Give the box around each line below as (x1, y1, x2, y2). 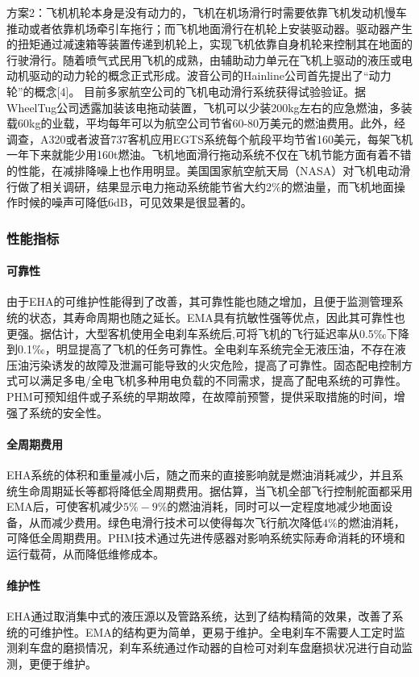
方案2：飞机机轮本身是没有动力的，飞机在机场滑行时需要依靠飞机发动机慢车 (6, 4, 407, 20)
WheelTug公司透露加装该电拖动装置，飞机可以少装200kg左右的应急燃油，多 (6, 98, 401, 115)
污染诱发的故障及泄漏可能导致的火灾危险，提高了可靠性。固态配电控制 (28, 356, 401, 373)
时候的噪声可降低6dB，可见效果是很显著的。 (17, 194, 252, 211)
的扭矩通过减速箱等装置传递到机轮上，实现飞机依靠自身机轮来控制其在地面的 (6, 36, 413, 52)
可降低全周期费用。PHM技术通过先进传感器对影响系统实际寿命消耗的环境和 (6, 529, 405, 546)
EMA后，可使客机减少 (6, 498, 123, 515)
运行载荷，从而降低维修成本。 (6, 545, 164, 562)
